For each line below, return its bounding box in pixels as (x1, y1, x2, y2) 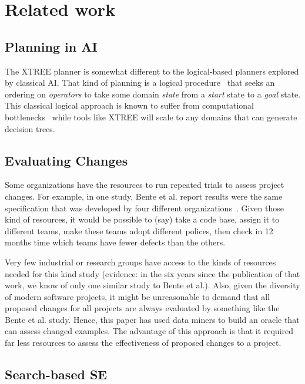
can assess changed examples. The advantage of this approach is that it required (5, 325, 294, 337)
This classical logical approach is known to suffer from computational (5, 99, 254, 112)
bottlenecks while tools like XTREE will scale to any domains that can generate (5, 110, 297, 123)
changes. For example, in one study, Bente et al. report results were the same (5, 190, 283, 202)
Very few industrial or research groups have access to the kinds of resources (5, 255, 276, 268)
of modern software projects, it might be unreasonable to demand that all (5, 290, 270, 302)
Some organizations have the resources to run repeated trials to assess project (5, 178, 284, 191)
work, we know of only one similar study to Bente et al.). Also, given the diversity (5, 279, 300, 291)
